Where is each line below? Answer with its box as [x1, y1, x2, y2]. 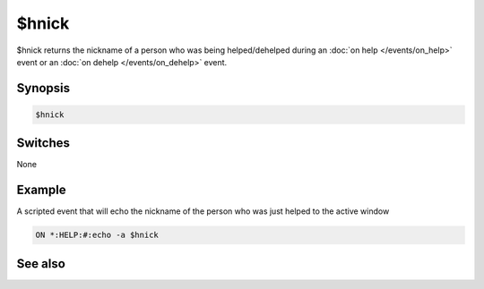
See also [16, 256, 66, 271]
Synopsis [16, 81, 71, 96]
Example [16, 183, 66, 198]
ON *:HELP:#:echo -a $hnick [35, 230, 159, 241]
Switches [16, 135, 71, 151]
